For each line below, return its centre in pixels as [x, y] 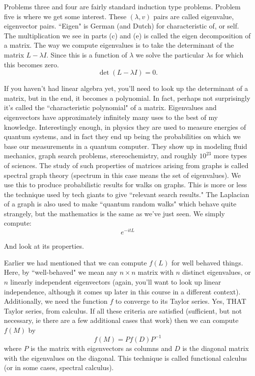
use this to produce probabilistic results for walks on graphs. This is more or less [126, 185]
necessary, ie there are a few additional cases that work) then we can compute [121, 320]
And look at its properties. [44, 246]
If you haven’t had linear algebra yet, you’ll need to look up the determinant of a [126, 88]
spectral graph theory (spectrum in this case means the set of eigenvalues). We [123, 175]
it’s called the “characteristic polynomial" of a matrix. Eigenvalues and [110, 107]
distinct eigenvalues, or [217, 272]
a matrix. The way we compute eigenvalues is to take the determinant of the [119, 45]
